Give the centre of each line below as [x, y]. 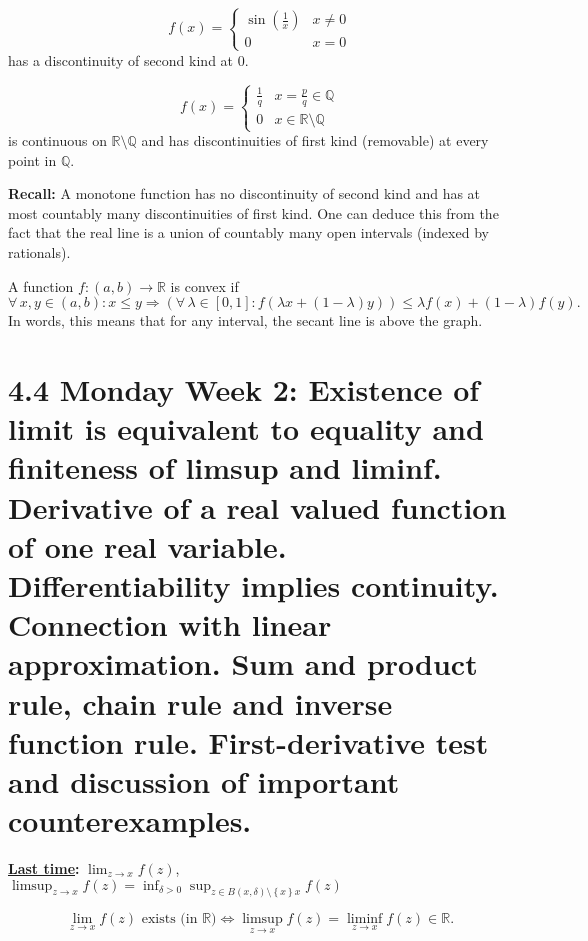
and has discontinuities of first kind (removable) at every [315, 140]
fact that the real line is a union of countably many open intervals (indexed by [248, 232]
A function [41, 285]
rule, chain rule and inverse [200, 702]
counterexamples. [130, 820]
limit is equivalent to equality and [246, 428]
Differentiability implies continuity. [253, 584]
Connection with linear [170, 624]
